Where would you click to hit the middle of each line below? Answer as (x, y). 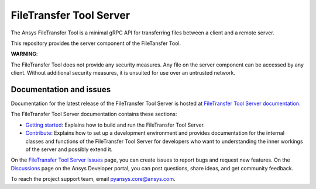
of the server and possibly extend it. (69, 149)
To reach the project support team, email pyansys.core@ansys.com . (93, 179)
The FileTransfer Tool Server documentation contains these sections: (94, 114)
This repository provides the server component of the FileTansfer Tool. (96, 43)
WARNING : (24, 54)
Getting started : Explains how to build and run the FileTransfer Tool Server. (115, 125)
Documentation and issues (61, 90)
